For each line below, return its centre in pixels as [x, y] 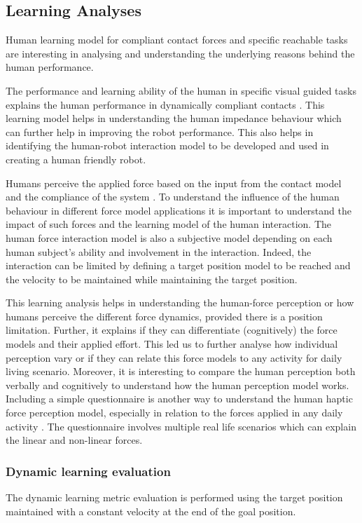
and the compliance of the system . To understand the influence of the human [173, 197]
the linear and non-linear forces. [74, 440]
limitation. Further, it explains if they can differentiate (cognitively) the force [172, 330]
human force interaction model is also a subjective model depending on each [169, 237]
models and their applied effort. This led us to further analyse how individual [172, 344]
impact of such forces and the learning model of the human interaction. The [168, 224]
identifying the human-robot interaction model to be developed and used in [167, 145]
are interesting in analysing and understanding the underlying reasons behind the [180, 53]
